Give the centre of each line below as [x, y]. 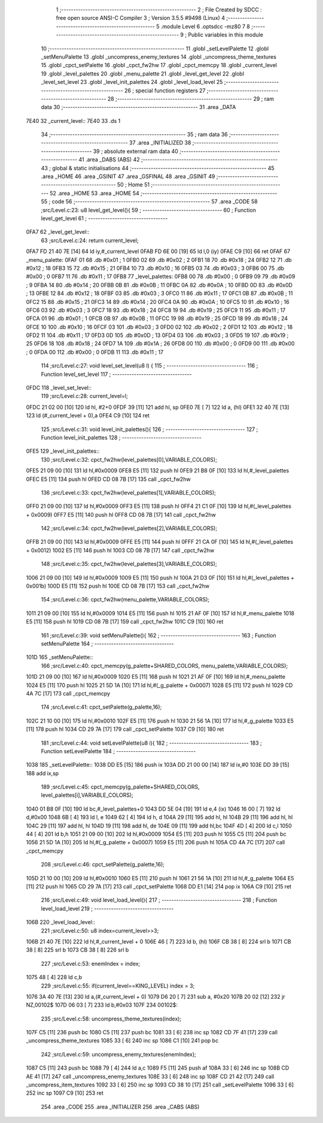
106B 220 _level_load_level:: [60, 922]
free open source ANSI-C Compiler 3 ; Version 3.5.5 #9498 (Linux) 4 [141, 18]
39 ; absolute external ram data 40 [136, 151]
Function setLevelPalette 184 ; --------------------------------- [118, 751]
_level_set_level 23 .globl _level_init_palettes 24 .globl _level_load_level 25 [132, 82]
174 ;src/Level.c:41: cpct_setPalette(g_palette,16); [101, 707]
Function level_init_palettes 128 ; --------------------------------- [121, 437]
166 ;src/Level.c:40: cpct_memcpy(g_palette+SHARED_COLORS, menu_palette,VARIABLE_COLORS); [164, 666]
